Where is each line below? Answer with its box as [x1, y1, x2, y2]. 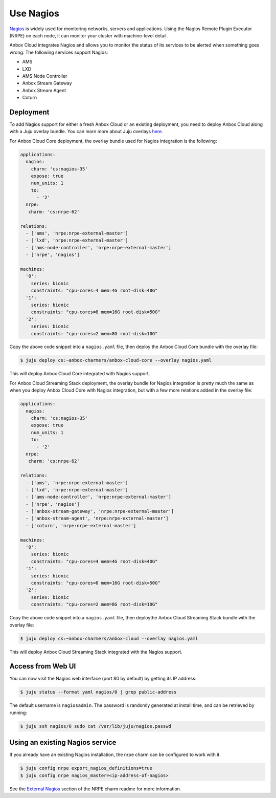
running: [9, 709, 28, 716]
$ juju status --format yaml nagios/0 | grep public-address [20, 689, 177, 695]
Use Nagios [9, 8, 60, 19]
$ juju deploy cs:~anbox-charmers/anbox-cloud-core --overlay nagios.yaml [20, 357, 212, 363]
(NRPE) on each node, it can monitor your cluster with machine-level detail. [9, 32, 168, 38]
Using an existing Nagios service [9, 738, 117, 747]
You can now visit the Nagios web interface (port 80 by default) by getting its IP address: [9, 676, 197, 682]
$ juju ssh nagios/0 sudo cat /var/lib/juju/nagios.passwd [20, 723, 171, 729]
